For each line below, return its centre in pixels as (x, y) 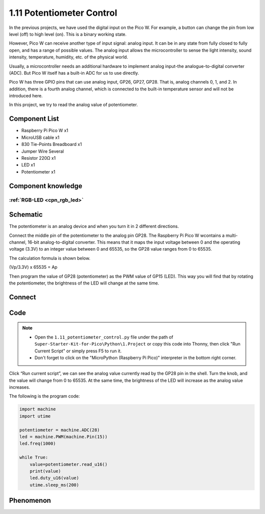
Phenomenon (30, 500)
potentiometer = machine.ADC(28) (60, 430)
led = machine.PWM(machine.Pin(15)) (64, 437)
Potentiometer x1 (39, 171)
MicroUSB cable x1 (40, 137)
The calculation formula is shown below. (50, 258)
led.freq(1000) (38, 444)
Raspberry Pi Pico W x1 (45, 131)
